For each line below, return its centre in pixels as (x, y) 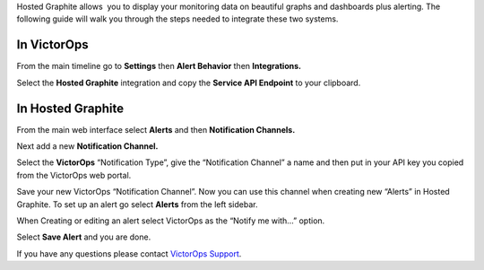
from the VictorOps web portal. (74, 175)
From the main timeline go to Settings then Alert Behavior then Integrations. (159, 66)
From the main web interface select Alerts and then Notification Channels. (156, 129)
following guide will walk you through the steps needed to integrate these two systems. (177, 19)
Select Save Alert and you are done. (84, 237)
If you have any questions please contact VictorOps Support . (129, 253)
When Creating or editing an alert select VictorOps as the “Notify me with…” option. (171, 221)
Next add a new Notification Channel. (87, 146)
